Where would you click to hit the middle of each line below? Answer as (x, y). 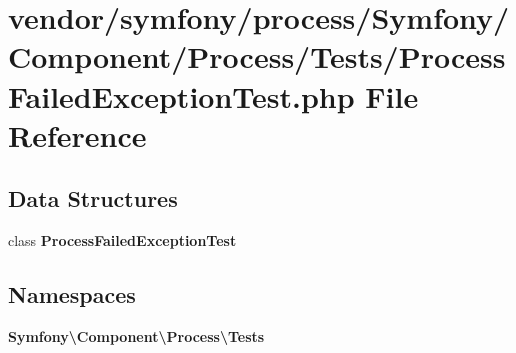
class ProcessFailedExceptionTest (122, 240)
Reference (77, 134)
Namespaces (72, 294)
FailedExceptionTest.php (181, 95)
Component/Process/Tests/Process (257, 56)
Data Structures (93, 198)
